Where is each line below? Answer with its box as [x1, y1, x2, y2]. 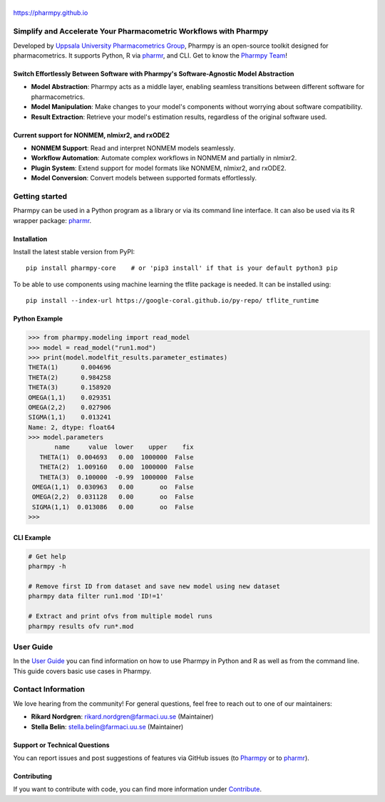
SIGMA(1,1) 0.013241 [28, 413, 112, 422]
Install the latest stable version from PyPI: [13, 248, 135, 256]
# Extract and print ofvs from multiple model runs [28, 613, 213, 620]
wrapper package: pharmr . [13, 216, 92, 224]
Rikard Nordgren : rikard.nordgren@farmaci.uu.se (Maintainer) [31, 712, 214, 721]
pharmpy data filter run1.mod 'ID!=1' [28, 592, 164, 600]
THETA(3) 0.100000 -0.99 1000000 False [39, 473, 194, 481]
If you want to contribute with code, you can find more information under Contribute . [13, 785, 262, 793]
